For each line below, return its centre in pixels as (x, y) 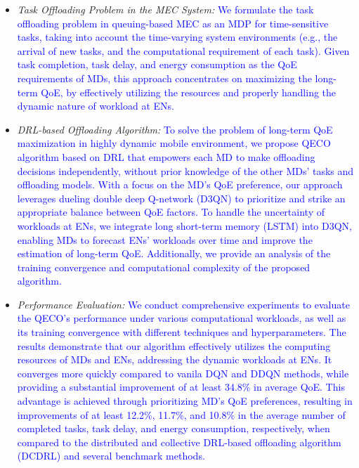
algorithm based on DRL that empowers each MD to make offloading (166, 156)
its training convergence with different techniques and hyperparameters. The (182, 332)
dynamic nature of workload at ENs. (96, 106)
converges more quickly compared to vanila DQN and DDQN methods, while (183, 373)
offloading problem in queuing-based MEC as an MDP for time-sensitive (173, 23)
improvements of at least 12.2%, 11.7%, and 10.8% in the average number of (181, 414)
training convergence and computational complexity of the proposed (164, 267)
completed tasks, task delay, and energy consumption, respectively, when (174, 428)
